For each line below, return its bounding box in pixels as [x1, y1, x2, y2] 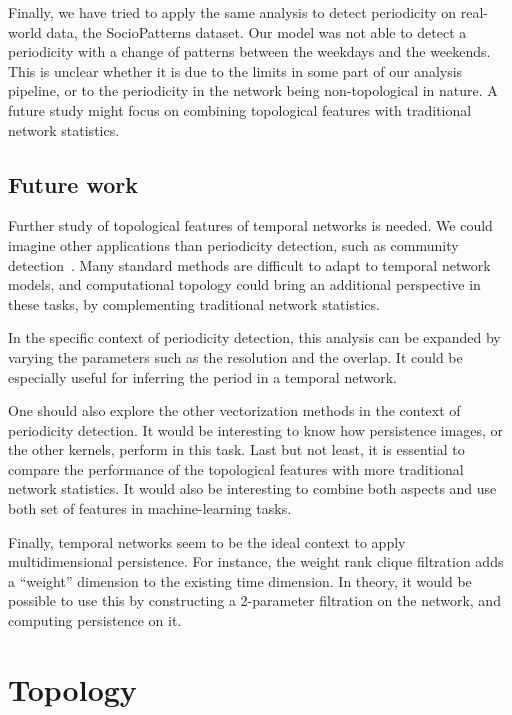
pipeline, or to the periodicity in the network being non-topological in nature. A [8, 80, 498, 101]
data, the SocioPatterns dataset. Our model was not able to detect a [46, 21, 467, 42]
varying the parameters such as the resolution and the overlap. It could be [8, 346, 463, 367]
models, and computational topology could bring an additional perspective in [8, 274, 481, 295]
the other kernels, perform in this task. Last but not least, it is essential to [8, 439, 465, 460]
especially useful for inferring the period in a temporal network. [8, 366, 397, 387]
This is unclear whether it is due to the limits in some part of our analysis [8, 60, 463, 81]
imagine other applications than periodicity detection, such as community [8, 234, 459, 255]
